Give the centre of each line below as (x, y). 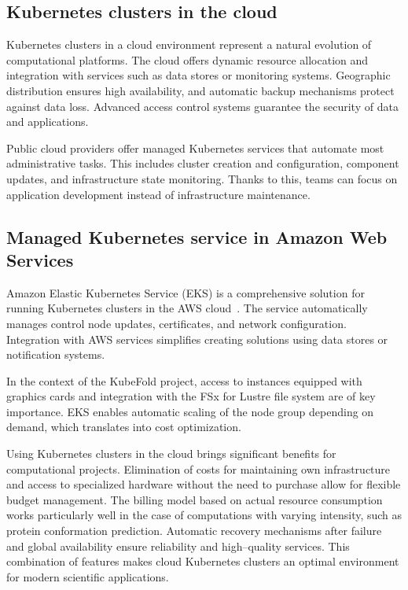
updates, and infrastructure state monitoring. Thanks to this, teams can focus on (202, 178)
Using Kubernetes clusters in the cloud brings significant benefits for (171, 454)
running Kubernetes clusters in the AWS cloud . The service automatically (187, 308)
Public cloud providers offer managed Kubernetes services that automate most (195, 147)
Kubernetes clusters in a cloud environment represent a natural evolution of (189, 44)
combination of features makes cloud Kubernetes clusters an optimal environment (203, 561)
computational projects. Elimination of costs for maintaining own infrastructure (198, 468)
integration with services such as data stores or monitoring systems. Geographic (198, 75)
